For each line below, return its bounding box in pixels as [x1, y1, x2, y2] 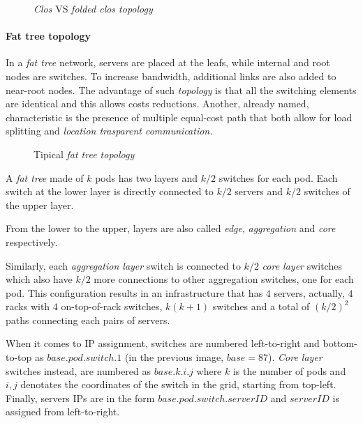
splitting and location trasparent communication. [6, 123, 213, 138]
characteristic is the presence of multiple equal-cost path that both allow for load [6, 109, 353, 124]
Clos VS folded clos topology [34, 1, 153, 15]
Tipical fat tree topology [34, 146, 135, 161]
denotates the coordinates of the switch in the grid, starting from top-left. [20, 377, 336, 392]
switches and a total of [212, 299, 310, 314]
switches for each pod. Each [218, 170, 338, 185]
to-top [6, 350, 32, 364]
